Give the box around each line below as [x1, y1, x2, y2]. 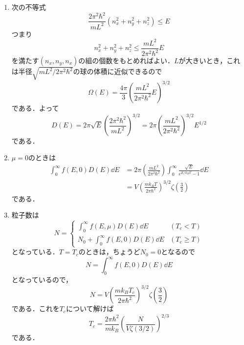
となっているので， [11, 274, 73, 285]
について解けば [66, 303, 114, 314]
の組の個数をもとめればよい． [78, 55, 175, 65]
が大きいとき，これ [178, 55, 241, 65]
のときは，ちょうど [78, 246, 140, 257]
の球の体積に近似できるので [73, 66, 162, 76]
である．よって [11, 103, 59, 113]
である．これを [11, 303, 60, 314]
